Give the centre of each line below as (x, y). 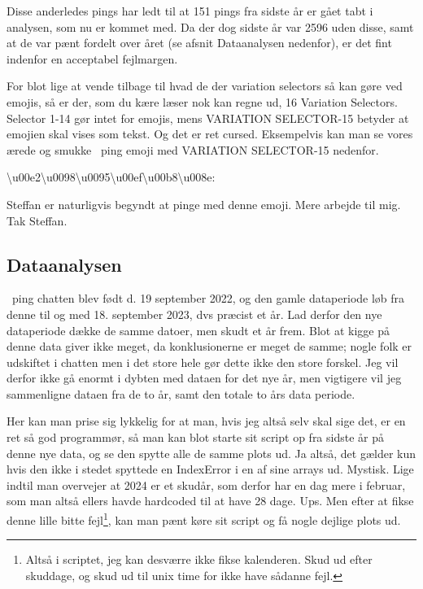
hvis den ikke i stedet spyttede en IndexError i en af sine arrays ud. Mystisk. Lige (210, 469)
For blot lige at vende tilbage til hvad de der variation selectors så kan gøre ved (205, 86)
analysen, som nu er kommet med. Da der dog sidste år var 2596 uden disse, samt (210, 26)
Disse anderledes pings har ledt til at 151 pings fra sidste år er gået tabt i (190, 11)
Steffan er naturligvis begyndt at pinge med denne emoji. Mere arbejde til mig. (204, 204)
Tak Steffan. (37, 220)
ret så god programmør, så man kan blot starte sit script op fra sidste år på (196, 437)
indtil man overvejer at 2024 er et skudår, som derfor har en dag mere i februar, (206, 484)
